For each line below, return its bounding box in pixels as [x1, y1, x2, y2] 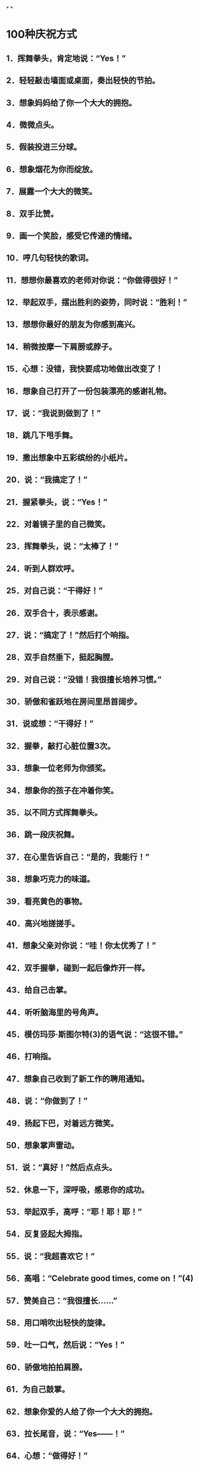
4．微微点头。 [6, 120, 59, 130]
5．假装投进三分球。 [6, 142, 82, 152]
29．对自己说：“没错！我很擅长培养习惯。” [6, 674, 162, 684]
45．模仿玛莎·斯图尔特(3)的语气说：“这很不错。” [6, 1029, 184, 1039]
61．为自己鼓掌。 [6, 1384, 70, 1394]
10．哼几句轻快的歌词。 [6, 253, 94, 263]
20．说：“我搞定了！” [6, 475, 88, 485]
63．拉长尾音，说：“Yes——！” [6, 1428, 125, 1439]
